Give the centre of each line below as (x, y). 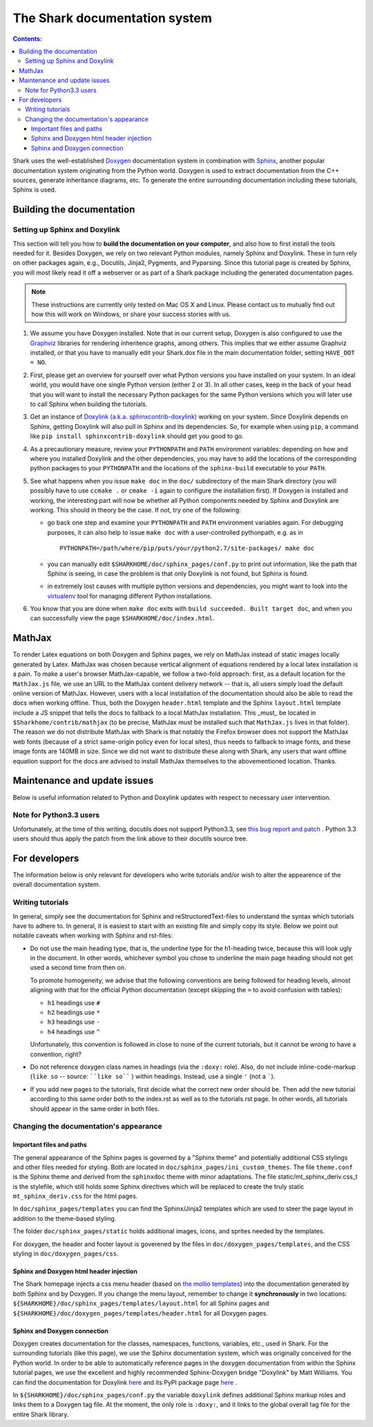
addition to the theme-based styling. (65, 1218)
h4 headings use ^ (74, 1031)
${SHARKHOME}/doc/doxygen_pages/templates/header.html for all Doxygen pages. (141, 1313)
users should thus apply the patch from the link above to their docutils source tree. (130, 839)
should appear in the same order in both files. (95, 1108)
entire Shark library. (41, 1414)
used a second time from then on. (78, 968)
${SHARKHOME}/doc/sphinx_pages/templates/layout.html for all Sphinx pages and (141, 1303)
